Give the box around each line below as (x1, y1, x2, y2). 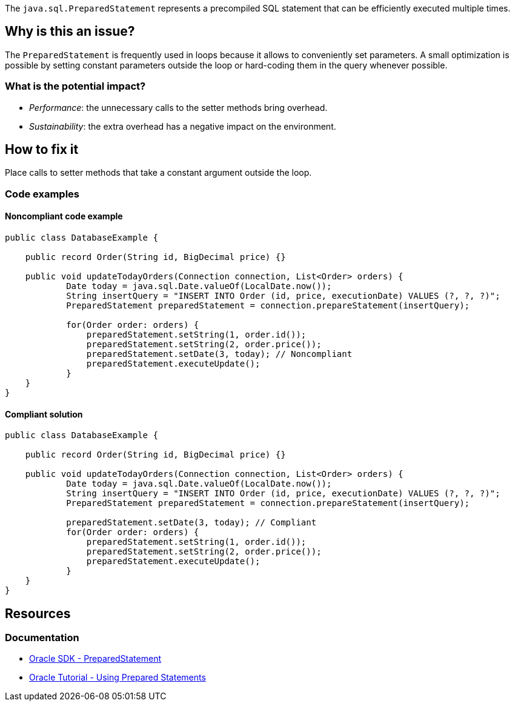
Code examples (5, 187, 80, 200)
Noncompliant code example (5, 211, 123, 222)
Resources (5, 605, 71, 621)
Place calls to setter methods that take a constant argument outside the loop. (5, 167, 312, 178)
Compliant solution (5, 408, 83, 419)
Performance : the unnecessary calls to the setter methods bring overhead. (29, 102, 328, 113)
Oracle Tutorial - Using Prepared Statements (29, 672, 206, 683)
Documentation (5, 631, 79, 644)
